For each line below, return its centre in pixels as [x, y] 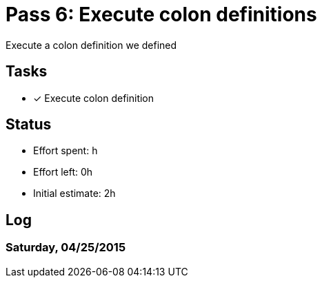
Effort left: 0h [63, 172]
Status [29, 125]
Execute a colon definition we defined [91, 45]
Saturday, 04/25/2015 [66, 248]
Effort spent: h [66, 151]
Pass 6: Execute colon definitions [161, 14]
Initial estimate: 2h [74, 193]
